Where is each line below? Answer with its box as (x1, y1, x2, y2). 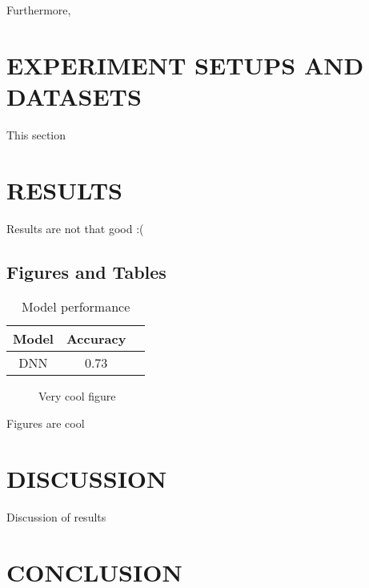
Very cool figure (38, 388, 116, 405)
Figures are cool (6, 415, 85, 432)
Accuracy (66, 329, 126, 348)
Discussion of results (6, 508, 106, 525)
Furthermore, (6, 2, 71, 18)
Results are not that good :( (6, 219, 144, 236)
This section (6, 126, 66, 143)
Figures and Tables (6, 259, 166, 284)
